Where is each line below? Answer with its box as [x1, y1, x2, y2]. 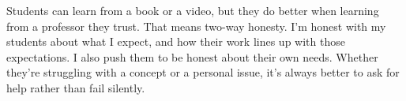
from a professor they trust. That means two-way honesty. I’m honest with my [6, 17, 386, 34]
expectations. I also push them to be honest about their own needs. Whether [6, 48, 378, 65]
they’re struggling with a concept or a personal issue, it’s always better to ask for [6, 64, 400, 80]
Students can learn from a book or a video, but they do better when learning [6, 2, 379, 18]
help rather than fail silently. [6, 79, 145, 95]
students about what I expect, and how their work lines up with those [6, 33, 345, 50]
